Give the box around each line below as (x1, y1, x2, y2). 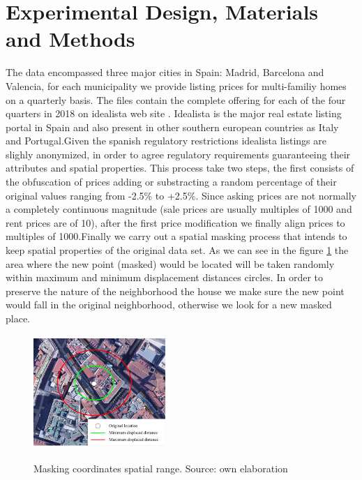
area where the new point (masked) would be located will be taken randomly (6, 256, 335, 271)
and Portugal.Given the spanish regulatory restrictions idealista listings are (6, 133, 326, 148)
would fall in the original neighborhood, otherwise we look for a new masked (6, 297, 332, 312)
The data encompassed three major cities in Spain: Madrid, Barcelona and (6, 65, 324, 80)
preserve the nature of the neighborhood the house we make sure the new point (6, 283, 345, 298)
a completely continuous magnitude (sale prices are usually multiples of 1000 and (6, 202, 352, 216)
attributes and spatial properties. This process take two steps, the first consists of (6, 160, 354, 175)
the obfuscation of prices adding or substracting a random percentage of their (6, 174, 337, 189)
